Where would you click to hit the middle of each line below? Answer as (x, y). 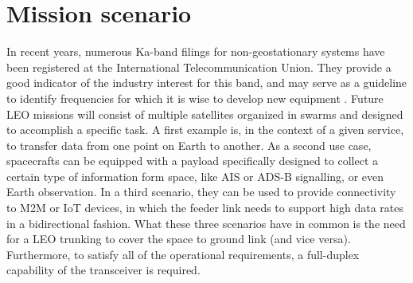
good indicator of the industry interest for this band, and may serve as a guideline (207, 83)
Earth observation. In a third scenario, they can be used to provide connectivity (201, 192)
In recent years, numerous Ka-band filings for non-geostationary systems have (196, 51)
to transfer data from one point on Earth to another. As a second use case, (189, 145)
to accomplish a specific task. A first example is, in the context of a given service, (205, 130)
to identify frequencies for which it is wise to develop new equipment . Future (195, 98)
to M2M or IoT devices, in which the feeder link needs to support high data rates (205, 208)
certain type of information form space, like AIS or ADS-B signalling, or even (195, 176)
